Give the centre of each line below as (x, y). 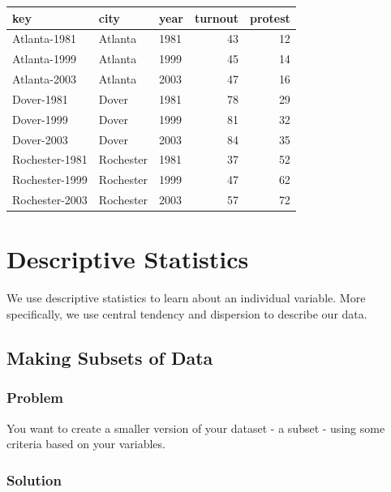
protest (270, 17)
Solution (34, 479)
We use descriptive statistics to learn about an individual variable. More (186, 298)
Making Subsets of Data (110, 357)
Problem (35, 398)
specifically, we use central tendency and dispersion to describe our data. (187, 313)
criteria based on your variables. (86, 444)
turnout (216, 17)
